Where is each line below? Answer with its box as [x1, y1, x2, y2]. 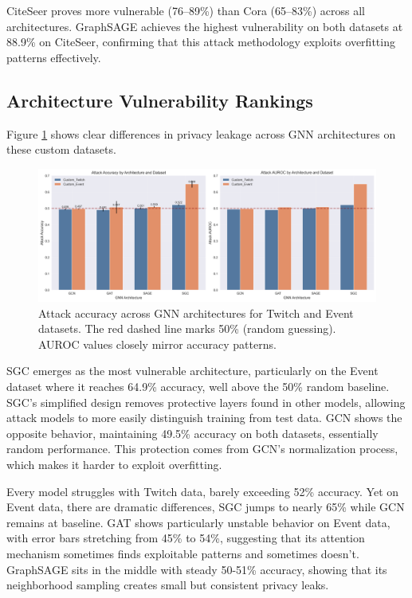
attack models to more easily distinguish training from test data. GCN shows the [6, 409, 402, 426]
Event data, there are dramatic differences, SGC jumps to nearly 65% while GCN [6, 498, 405, 515]
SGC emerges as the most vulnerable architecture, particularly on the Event [6, 362, 379, 379]
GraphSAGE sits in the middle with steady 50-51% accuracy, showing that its [6, 561, 387, 577]
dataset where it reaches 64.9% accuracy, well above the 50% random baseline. [6, 378, 390, 395]
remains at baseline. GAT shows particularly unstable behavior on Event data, [6, 514, 390, 530]
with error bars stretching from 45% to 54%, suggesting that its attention [6, 530, 365, 546]
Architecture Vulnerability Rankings [6, 88, 313, 112]
